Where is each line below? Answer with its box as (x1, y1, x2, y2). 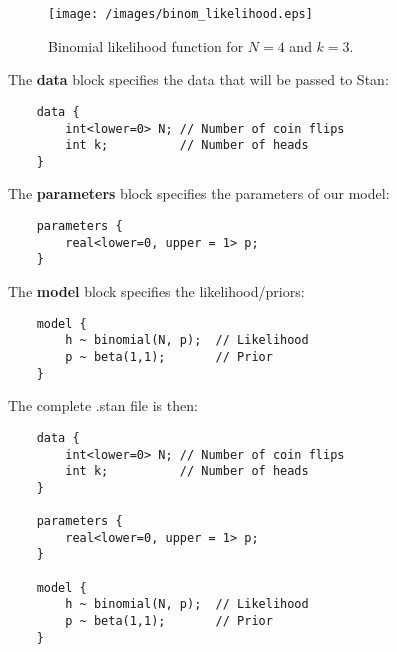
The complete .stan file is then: (8, 395, 198, 416)
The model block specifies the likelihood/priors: (8, 281, 305, 302)
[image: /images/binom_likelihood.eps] (48, 7, 313, 21)
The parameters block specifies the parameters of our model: (8, 183, 390, 204)
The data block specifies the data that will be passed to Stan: (8, 69, 389, 90)
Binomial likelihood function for (48, 35, 244, 56)
